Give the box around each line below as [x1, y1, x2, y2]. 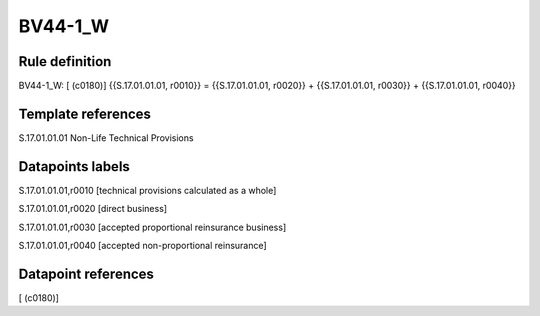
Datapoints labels [18, 158, 130, 175]
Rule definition [18, 53, 112, 70]
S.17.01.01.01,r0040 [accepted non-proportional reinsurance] [18, 240, 267, 252]
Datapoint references [18, 265, 155, 282]
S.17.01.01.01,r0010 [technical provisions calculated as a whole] [18, 184, 277, 196]
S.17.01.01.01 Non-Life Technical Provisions [18, 131, 194, 144]
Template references [18, 105, 152, 122]
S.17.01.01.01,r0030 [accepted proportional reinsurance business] [18, 221, 287, 233]
